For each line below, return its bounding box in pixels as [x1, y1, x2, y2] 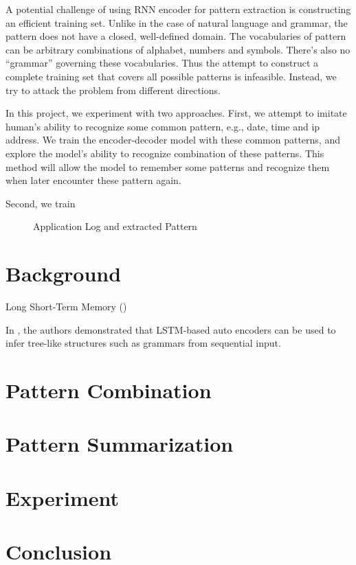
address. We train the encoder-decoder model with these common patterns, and [5, 132, 340, 147]
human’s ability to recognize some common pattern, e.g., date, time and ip [5, 119, 320, 133]
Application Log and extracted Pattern [33, 219, 197, 233]
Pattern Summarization [5, 430, 234, 458]
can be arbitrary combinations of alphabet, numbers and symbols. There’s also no [5, 42, 351, 56]
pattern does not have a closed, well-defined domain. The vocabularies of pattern [5, 29, 346, 43]
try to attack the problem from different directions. [5, 82, 221, 97]
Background [5, 260, 122, 288]
